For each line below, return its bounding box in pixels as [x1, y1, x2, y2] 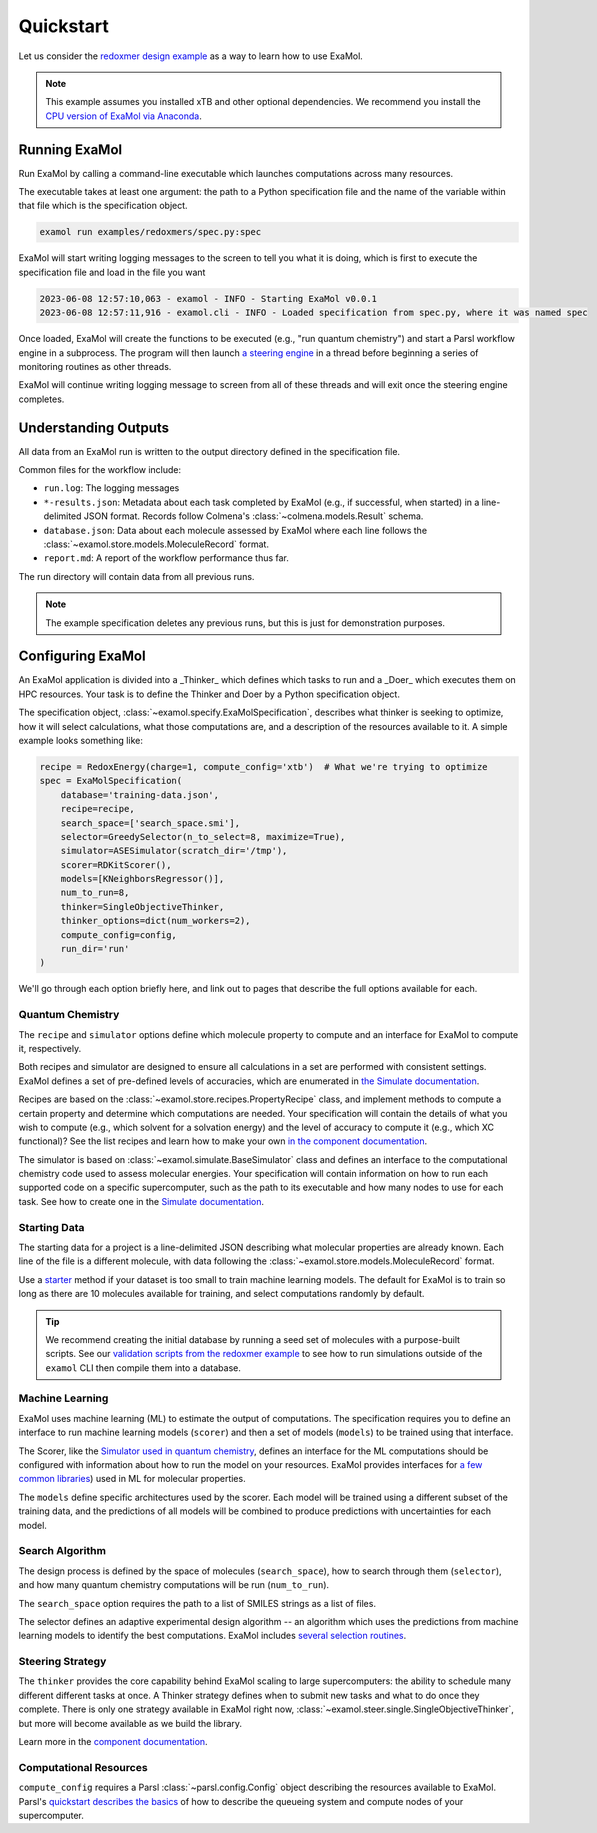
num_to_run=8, [60, 887, 130, 899]
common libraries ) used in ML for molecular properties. [18, 1473, 246, 1485]
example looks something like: [18, 734, 144, 746]
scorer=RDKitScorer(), [60, 859, 172, 870]
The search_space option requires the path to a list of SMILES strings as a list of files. [18, 1597, 377, 1609]
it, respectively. [18, 1042, 82, 1054]
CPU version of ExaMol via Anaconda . [45, 110, 202, 122]
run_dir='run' [60, 943, 130, 955]
